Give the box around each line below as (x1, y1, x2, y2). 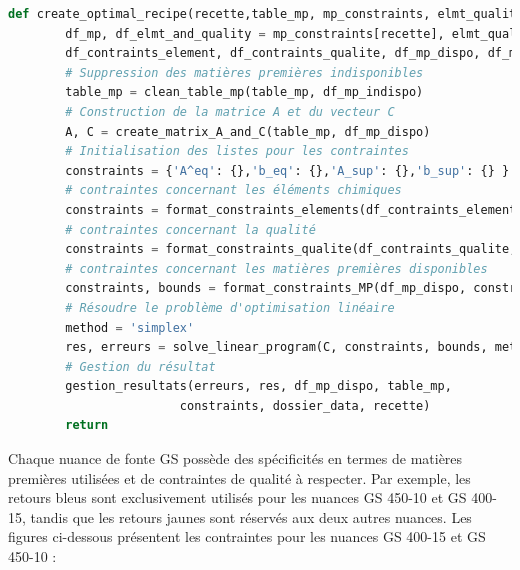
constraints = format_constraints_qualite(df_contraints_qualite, (65, 242, 517, 257)
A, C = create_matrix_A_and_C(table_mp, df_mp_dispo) (65, 124, 431, 139)
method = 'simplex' (65, 320, 195, 335)
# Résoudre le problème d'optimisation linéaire (65, 300, 395, 315)
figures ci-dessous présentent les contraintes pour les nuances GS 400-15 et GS (8, 526, 486, 547)
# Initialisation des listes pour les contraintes (65, 144, 409, 159)
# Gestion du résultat (65, 359, 216, 374)
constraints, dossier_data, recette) (179, 398, 431, 413)
